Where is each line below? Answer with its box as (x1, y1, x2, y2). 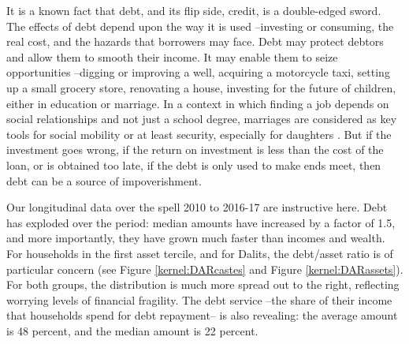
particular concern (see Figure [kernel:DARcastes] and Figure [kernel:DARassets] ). (6, 260, 403, 277)
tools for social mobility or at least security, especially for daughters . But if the (6, 125, 392, 142)
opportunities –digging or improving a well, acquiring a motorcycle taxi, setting (6, 64, 390, 80)
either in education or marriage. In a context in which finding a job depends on (6, 95, 389, 111)
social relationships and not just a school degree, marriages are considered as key (6, 110, 397, 127)
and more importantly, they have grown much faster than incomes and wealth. (6, 230, 385, 246)
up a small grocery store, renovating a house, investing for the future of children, (6, 79, 396, 95)
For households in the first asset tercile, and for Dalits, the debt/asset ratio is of (6, 245, 393, 261)
